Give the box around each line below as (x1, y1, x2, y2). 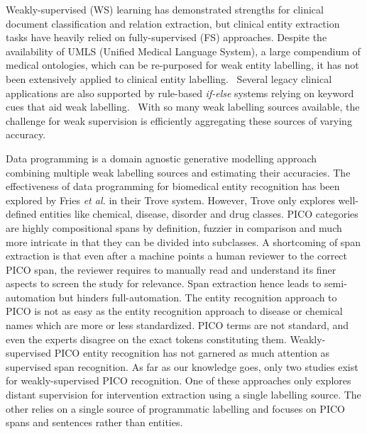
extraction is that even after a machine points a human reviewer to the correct (6, 248, 348, 263)
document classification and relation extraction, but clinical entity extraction (6, 16, 340, 30)
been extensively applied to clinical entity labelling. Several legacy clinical (6, 71, 332, 86)
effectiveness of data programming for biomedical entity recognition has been (6, 179, 340, 194)
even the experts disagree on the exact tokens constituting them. (6, 331, 287, 346)
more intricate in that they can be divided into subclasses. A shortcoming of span (6, 234, 361, 249)
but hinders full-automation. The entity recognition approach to (58, 289, 337, 304)
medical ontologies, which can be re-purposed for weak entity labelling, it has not (6, 57, 359, 72)
